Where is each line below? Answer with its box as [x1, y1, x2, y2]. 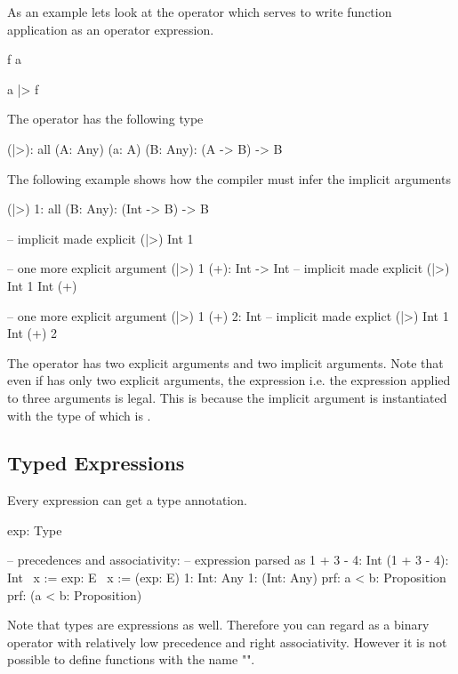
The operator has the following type [7, 109, 204, 128]
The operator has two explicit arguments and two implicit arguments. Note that [7, 353, 444, 372]
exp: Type [7, 520, 62, 539]
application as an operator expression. [7, 20, 214, 38]
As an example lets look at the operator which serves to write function [7, 3, 392, 20]
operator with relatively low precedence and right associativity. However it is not [7, 632, 447, 651]
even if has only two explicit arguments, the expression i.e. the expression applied [7, 371, 451, 389]
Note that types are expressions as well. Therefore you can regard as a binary [7, 615, 430, 634]
